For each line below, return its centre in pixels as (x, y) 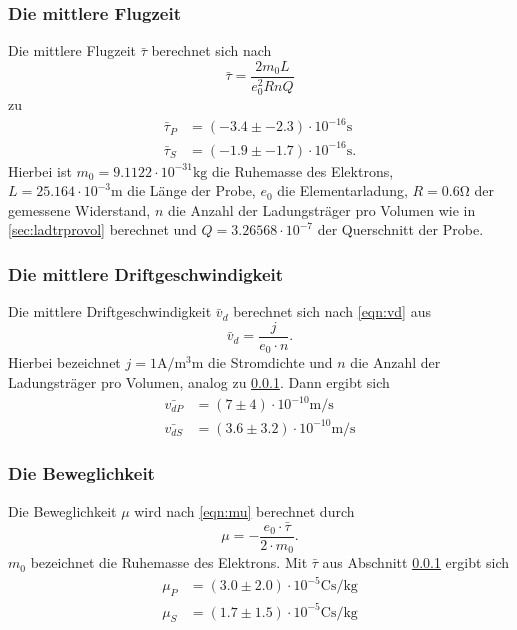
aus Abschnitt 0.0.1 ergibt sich (416, 562)
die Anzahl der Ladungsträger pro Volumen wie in (321, 209)
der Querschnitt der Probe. (400, 229)
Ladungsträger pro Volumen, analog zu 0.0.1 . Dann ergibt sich (199, 381)
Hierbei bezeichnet (64, 362)
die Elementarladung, (342, 190)
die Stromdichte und (270, 362)
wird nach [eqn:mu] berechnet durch (244, 510)
